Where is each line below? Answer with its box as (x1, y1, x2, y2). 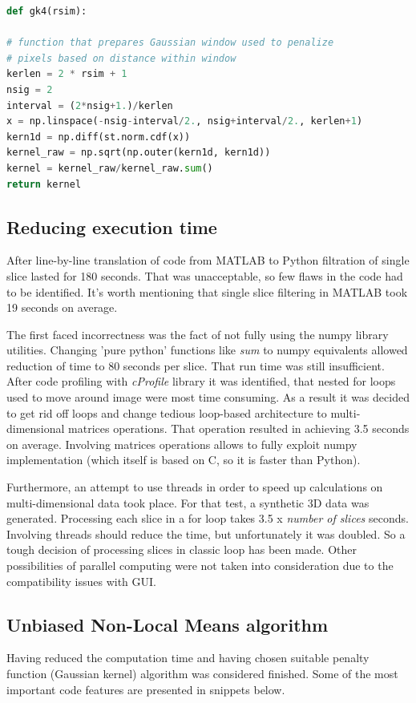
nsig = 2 (6, 83, 53, 95)
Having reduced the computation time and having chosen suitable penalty (6, 649, 370, 666)
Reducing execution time (6, 214, 217, 239)
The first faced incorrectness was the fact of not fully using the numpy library (6, 325, 389, 342)
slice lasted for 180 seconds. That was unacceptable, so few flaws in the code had (6, 267, 403, 284)
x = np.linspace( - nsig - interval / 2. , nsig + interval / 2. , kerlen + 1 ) (6, 115, 363, 127)
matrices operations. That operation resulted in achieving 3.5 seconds (68, 420, 410, 437)
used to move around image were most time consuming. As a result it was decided (6, 389, 410, 406)
